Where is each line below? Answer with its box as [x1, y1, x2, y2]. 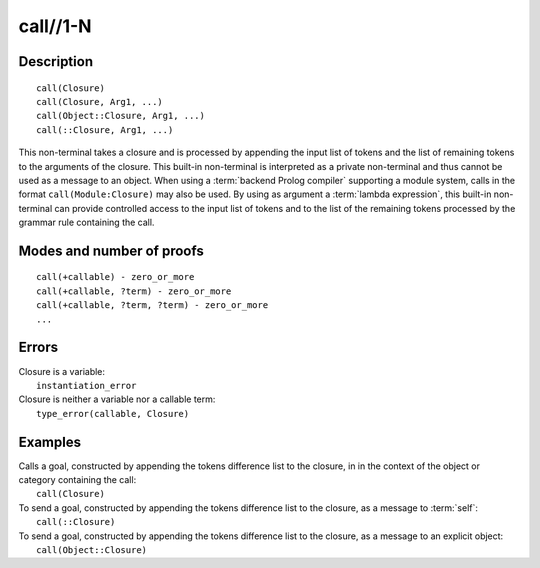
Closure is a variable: [18, 365, 105, 377]
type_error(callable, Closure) [36, 408, 190, 419]
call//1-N [18, 15, 92, 37]
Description [18, 53, 94, 70]
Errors [18, 339, 59, 356]
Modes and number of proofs [18, 242, 204, 259]
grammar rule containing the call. [18, 216, 155, 229]
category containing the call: [18, 474, 137, 486]
